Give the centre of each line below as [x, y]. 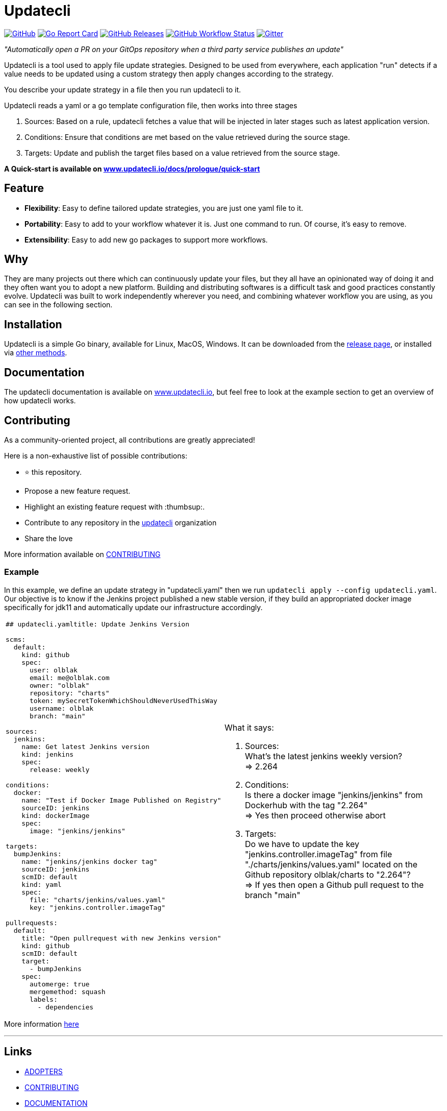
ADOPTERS [44, 1071]
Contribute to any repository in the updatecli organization [121, 522]
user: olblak [53, 670]
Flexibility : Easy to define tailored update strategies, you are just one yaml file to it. [164, 208]
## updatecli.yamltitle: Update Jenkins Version [98, 624]
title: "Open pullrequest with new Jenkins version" [121, 938]
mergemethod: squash [67, 992]
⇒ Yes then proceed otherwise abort [315, 816]
